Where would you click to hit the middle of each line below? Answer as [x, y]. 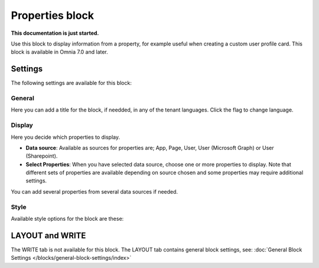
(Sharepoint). [42, 156]
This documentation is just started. [55, 33]
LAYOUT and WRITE [48, 235]
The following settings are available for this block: [71, 83]
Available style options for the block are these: [67, 219]
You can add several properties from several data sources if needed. [95, 191]
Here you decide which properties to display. [66, 137]
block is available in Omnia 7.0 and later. [60, 52]
